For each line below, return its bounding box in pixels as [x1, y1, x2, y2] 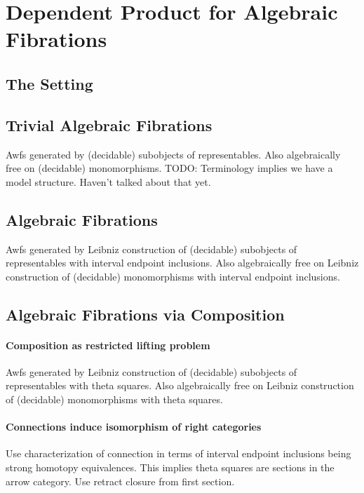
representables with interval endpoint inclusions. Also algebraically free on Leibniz [6, 255, 359, 270]
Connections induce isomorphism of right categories [6, 419, 262, 434]
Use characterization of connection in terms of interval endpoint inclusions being [6, 446, 351, 461]
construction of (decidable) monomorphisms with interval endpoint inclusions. [6, 269, 340, 283]
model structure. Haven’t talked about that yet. [6, 174, 211, 189]
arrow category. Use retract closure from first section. [6, 473, 235, 488]
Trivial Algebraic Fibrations [6, 114, 213, 135]
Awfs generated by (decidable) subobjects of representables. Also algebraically [6, 147, 341, 161]
